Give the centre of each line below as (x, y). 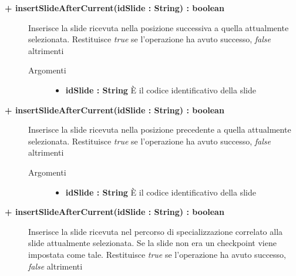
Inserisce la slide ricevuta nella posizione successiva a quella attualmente (159, 27)
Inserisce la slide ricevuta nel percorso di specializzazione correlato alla (156, 231)
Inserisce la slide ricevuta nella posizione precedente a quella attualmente (160, 129)
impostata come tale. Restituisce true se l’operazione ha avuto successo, (157, 254)
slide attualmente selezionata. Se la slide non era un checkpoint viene (152, 243)
